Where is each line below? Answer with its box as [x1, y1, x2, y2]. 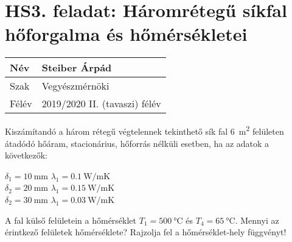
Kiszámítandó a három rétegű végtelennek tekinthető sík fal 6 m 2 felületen [5, 123, 284, 137]
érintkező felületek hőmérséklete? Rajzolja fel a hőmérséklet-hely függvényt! [5, 226, 287, 238]
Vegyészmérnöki [41, 79, 109, 93]
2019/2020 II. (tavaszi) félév [41, 96, 161, 111]
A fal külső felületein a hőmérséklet [5, 213, 137, 226]
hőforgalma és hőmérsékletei [5, 21, 248, 46]
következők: [5, 149, 47, 162]
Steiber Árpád [41, 60, 112, 75]
